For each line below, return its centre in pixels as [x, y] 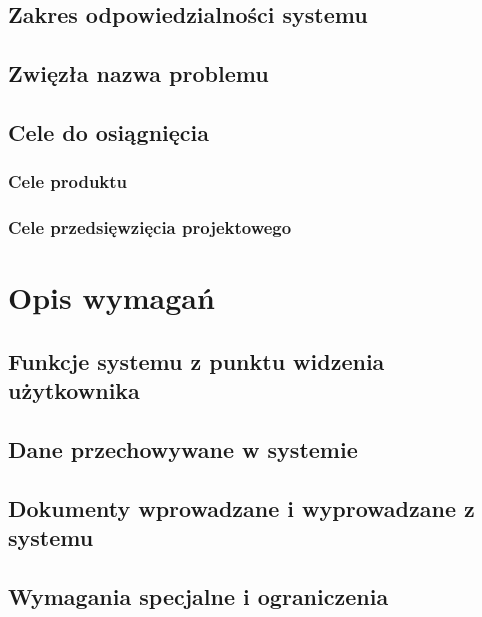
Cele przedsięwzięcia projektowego [150, 227]
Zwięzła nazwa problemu [138, 73]
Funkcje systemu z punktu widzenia [196, 360]
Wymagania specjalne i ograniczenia [198, 595]
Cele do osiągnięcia [109, 131]
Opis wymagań [111, 297]
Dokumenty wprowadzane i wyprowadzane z [241, 507]
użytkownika [74, 390]
